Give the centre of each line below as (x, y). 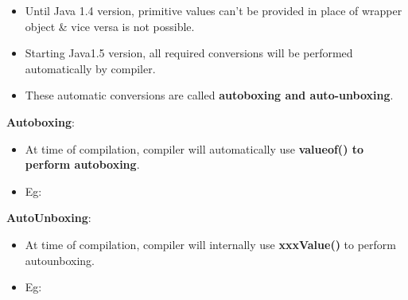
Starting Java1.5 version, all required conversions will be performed (189, 53)
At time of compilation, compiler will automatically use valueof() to (194, 148)
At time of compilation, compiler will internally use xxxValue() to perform (210, 244)
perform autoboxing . (82, 164)
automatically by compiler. (90, 68)
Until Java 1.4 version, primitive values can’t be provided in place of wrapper (214, 10)
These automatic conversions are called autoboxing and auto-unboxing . (209, 95)
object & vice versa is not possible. (110, 26)
